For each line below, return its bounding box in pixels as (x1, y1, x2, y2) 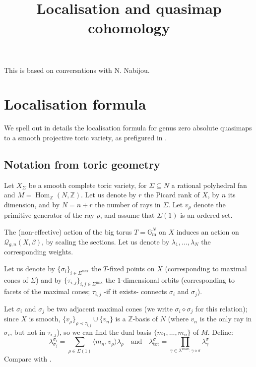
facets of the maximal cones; (4, 286, 90, 297)
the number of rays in (95, 199, 161, 209)
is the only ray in (199, 313, 252, 324)
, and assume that (100, 210, 155, 220)
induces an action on (176, 226, 239, 237)
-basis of (132, 313, 158, 324)
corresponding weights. (4, 246, 73, 257)
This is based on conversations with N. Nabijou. (4, 64, 150, 75)
